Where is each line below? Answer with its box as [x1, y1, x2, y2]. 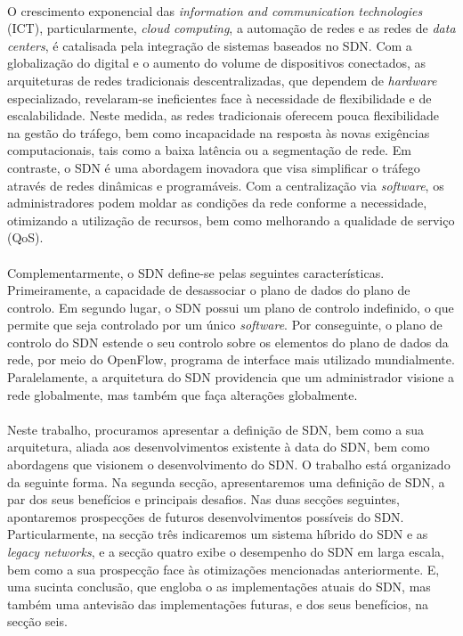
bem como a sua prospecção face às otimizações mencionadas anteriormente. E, [7, 559, 440, 578]
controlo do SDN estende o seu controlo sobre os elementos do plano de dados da [7, 332, 449, 351]
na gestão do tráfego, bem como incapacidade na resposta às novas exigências [7, 123, 430, 142]
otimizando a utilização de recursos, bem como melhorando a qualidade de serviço [7, 210, 455, 229]
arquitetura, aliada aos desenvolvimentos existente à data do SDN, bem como [7, 437, 430, 456]
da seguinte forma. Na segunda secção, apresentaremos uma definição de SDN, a [7, 472, 445, 491]
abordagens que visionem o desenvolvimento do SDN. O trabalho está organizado [7, 455, 451, 474]
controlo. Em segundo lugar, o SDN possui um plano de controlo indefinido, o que [7, 298, 454, 316]
